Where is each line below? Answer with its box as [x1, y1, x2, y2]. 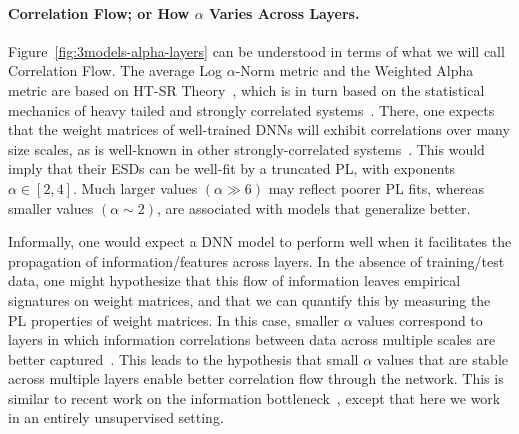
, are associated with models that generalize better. [157, 197, 471, 218]
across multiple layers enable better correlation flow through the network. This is [8, 368, 504, 389]
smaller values [8, 197, 94, 218]
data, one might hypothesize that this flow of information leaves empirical [8, 270, 461, 291]
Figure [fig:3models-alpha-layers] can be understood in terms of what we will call [8, 40, 505, 61]
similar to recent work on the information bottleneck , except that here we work [8, 387, 501, 408]
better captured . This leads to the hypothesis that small [8, 348, 359, 369]
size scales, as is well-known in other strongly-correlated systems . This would [8, 138, 485, 159]
